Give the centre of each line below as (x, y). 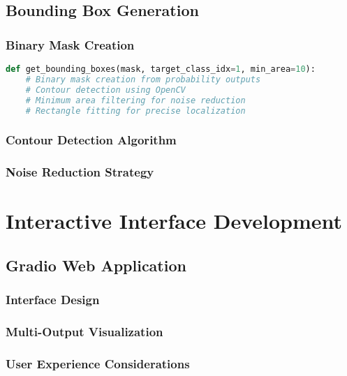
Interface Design (53, 300)
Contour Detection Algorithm (91, 140)
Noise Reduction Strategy (80, 172)
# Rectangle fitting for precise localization (135, 111)
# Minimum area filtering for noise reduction (135, 100)
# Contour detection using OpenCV (105, 90)
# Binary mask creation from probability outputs (143, 79)
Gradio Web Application (96, 265)
